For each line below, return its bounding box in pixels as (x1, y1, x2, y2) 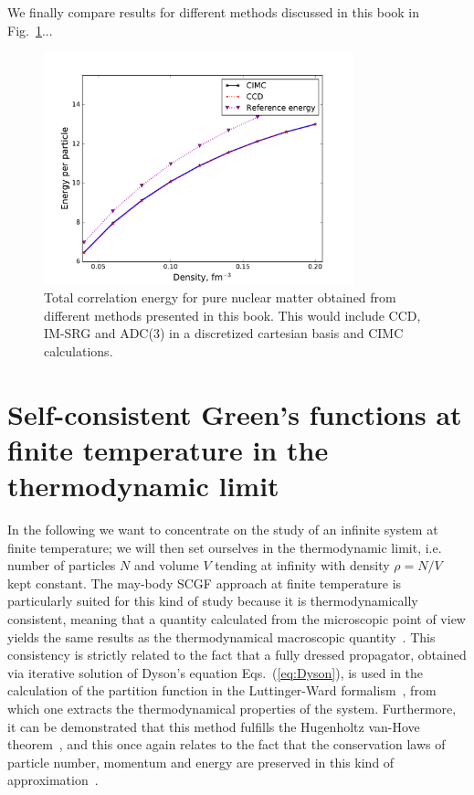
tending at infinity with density (215, 556, 390, 575)
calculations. (44, 341, 113, 360)
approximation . (7, 770, 99, 790)
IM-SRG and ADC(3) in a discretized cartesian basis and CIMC (44, 323, 404, 343)
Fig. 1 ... (7, 20, 53, 39)
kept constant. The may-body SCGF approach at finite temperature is (7, 573, 402, 592)
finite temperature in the (7, 430, 329, 468)
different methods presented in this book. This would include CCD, (44, 305, 421, 324)
